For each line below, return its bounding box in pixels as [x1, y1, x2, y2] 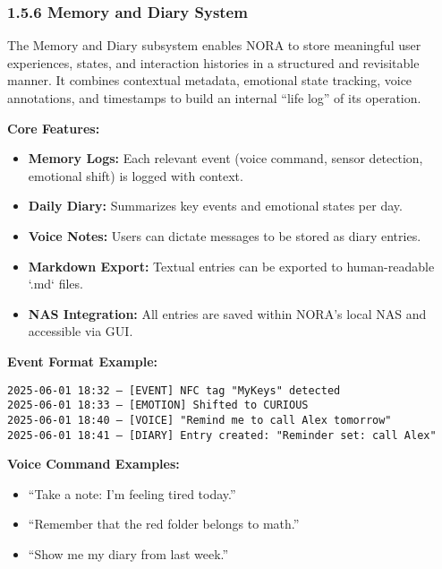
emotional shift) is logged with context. [28, 166, 243, 185]
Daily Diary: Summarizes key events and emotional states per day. [28, 196, 403, 215]
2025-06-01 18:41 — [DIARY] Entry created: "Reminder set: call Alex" [7, 428, 437, 442]
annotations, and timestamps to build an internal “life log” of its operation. [7, 89, 421, 107]
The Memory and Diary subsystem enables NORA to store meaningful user [7, 36, 421, 55]
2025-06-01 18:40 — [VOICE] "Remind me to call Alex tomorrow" [7, 413, 392, 427]
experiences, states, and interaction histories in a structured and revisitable [7, 53, 420, 72]
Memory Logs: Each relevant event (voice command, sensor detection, [28, 149, 423, 168]
